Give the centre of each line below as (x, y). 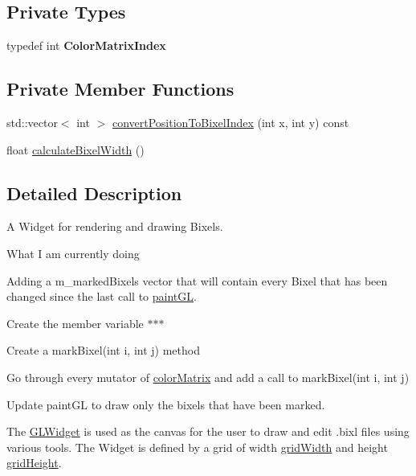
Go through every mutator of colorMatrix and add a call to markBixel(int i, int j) (208, 377)
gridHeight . (34, 463)
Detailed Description (94, 193)
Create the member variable (75, 323)
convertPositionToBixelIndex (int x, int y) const (230, 122)
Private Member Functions (120, 89)
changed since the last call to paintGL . (102, 296)
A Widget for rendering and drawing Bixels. (115, 226)
